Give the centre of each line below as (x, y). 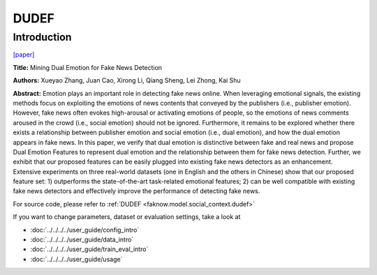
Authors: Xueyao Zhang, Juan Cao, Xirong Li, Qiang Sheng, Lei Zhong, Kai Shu (127, 80)
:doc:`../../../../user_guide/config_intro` (85, 230)
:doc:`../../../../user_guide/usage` (76, 259)
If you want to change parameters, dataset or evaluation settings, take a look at (127, 217)
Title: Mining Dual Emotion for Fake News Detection (88, 67)
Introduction (42, 37)
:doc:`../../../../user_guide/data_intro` (82, 240)
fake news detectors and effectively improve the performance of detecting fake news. (136, 191)
